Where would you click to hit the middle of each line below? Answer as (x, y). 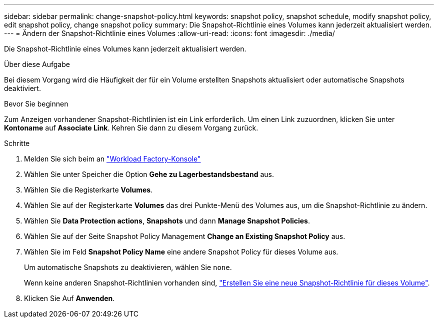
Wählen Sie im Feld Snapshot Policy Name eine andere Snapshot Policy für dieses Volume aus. (181, 252)
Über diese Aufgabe (37, 64)
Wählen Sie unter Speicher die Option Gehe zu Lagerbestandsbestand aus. (149, 174)
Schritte (17, 143)
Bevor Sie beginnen (36, 104)
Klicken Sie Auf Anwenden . (69, 298)
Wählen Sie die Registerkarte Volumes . (88, 190)
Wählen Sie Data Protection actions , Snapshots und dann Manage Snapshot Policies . (167, 221)
